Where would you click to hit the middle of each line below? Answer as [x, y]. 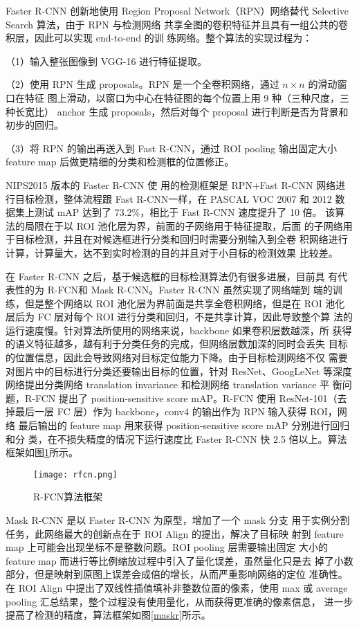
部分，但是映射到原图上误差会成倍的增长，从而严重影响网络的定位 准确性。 [177, 574]
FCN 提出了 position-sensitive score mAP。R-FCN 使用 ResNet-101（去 [191, 398]
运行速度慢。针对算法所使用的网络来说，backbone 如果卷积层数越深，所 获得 [179, 330]
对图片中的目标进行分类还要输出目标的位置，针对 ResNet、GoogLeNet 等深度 [179, 371]
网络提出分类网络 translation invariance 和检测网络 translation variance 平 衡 [174, 384]
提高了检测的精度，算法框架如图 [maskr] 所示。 [108, 615]
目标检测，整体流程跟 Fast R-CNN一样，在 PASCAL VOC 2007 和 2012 [173, 198]
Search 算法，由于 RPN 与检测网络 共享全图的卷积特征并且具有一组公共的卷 [177, 24]
